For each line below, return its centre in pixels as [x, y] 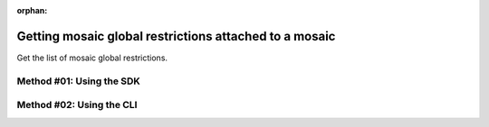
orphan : [32, 10]
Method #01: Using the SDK [78, 81]
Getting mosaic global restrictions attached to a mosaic [176, 36]
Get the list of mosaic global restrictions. [92, 58]
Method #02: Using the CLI [77, 105]
